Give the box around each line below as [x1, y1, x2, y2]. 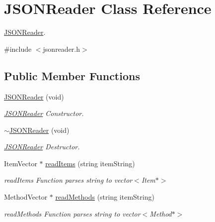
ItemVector [4, 158, 37, 168]
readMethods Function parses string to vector [4, 208, 141, 219]
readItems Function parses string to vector [4, 175, 133, 185]
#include [4, 43, 32, 54]
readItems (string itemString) [45, 158, 135, 168]
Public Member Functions [4, 68, 140, 83]
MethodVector [4, 192, 48, 202]
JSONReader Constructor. [4, 108, 84, 118]
